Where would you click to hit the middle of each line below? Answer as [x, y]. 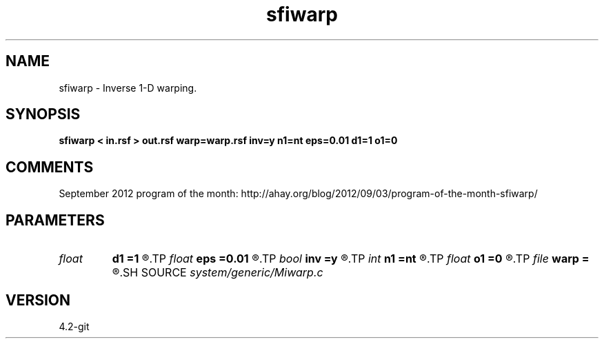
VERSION [38, 300]
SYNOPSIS [43, 114]
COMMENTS [50, 167]
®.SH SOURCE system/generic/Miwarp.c [218, 273]
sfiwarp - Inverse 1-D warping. [128, 88]
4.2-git [74, 326]
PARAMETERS [55, 220]
